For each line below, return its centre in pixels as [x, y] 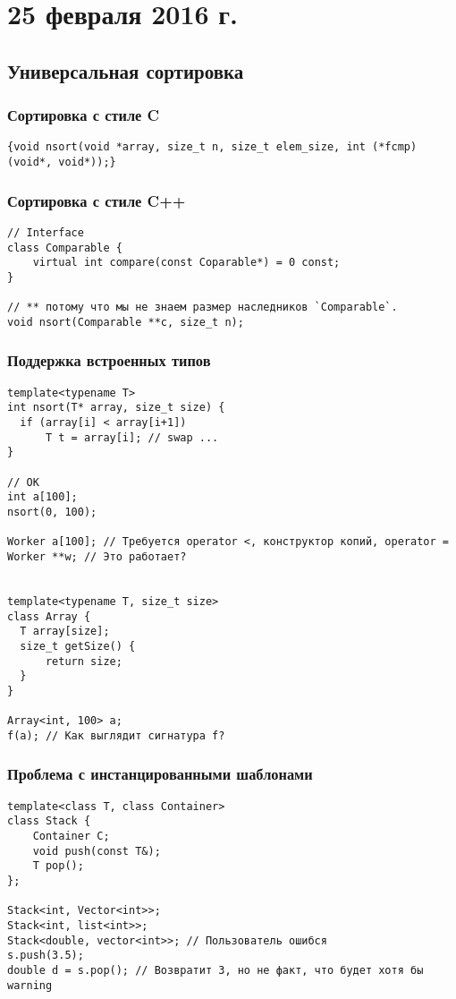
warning [30, 985]
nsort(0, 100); [52, 512]
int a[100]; [42, 497]
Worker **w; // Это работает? [97, 556]
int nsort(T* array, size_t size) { [116, 408]
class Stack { [49, 821]
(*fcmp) [395, 147]
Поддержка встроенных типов [109, 360]
